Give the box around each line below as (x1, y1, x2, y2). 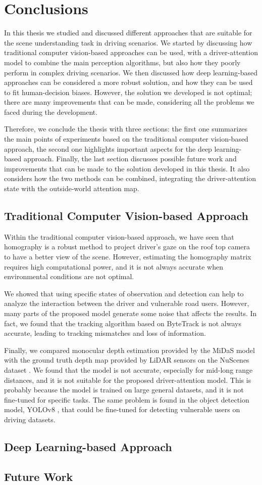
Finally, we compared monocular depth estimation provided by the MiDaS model (4, 344, 255, 355)
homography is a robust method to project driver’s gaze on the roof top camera (4, 241, 250, 252)
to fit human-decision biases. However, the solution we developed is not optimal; (4, 86, 252, 97)
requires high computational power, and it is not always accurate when (4, 261, 223, 272)
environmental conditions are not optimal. (4, 271, 134, 282)
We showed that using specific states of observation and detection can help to (4, 288, 244, 298)
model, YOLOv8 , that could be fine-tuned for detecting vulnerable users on (4, 404, 240, 415)
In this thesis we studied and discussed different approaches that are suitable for (4, 27, 252, 38)
